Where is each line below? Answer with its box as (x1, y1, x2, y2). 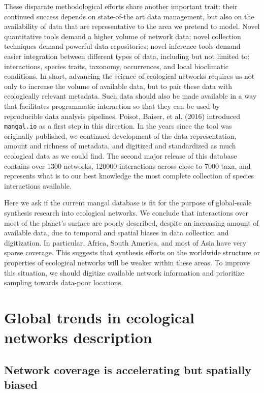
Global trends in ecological (4, 307, 194, 327)
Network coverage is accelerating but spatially (4, 361, 251, 377)
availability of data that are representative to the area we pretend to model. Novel (4, 21, 260, 32)
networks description (4, 327, 152, 348)
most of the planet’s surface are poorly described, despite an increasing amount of (4, 217, 259, 228)
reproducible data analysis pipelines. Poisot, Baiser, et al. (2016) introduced (4, 110, 240, 121)
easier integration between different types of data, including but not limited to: (4, 50, 250, 61)
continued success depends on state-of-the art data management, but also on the (4, 11, 254, 21)
